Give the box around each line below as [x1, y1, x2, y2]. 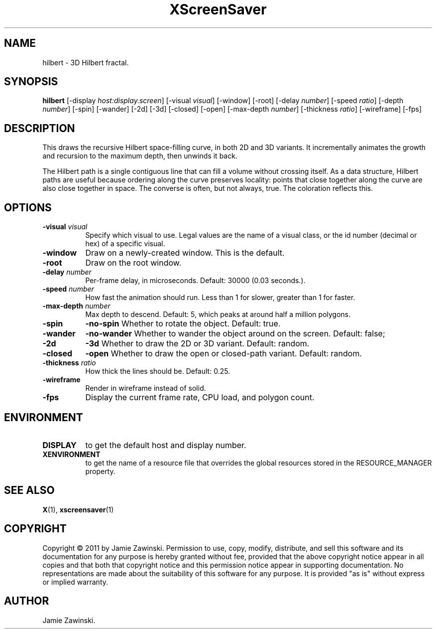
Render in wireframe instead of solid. [85, 384, 206, 393]
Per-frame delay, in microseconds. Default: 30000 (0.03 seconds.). [85, 276, 306, 285]
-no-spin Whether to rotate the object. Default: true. [85, 318, 281, 329]
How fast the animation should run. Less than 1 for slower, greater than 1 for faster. [85, 293, 355, 302]
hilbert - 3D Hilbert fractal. [42, 58, 129, 67]
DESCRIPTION [4, 122, 75, 135]
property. [85, 467, 115, 475]
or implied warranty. [42, 577, 109, 586]
